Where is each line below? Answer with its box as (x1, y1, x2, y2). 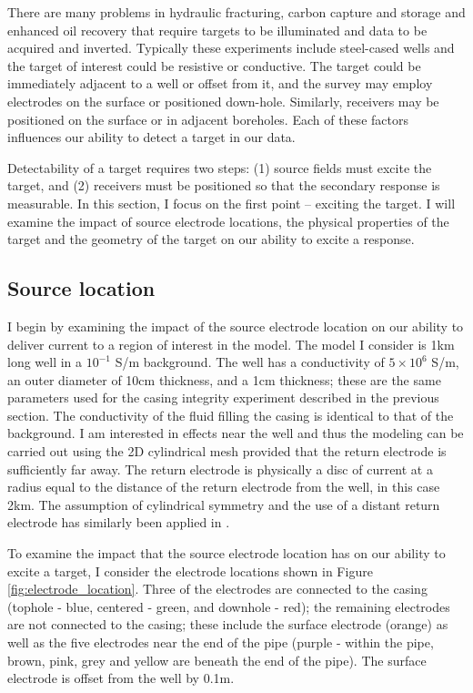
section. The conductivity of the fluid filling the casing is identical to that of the (7, 405, 454, 424)
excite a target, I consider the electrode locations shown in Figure (7, 561, 373, 580)
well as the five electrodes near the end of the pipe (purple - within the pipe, (7, 633, 434, 652)
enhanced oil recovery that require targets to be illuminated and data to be (7, 20, 428, 39)
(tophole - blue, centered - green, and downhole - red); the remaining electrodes (7, 596, 450, 616)
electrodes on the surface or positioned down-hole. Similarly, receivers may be (7, 91, 439, 110)
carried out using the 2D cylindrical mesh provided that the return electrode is (7, 442, 447, 461)
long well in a (7, 352, 83, 372)
